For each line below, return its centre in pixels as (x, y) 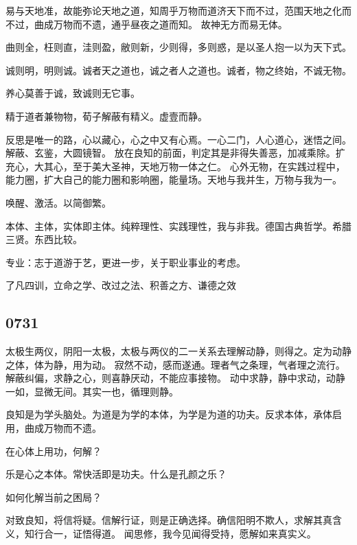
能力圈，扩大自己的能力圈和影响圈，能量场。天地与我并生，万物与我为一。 (174, 179)
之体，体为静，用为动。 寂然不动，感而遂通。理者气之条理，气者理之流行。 (175, 364)
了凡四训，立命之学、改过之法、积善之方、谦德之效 (121, 285)
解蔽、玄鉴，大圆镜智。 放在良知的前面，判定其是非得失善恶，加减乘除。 (171, 153)
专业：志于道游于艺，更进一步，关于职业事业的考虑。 (126, 262)
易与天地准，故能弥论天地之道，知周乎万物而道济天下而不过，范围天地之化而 (178, 10)
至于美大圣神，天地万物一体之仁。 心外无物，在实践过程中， (209, 166)
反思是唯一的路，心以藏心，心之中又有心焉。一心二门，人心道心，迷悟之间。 (178, 139)
